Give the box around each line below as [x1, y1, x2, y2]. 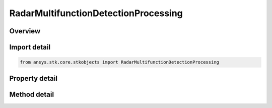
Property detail [9, 74, 58, 83]
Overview [9, 27, 41, 35]
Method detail [9, 90, 54, 98]
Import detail [9, 43, 50, 51]
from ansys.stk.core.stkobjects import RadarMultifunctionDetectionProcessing [20, 60, 219, 65]
